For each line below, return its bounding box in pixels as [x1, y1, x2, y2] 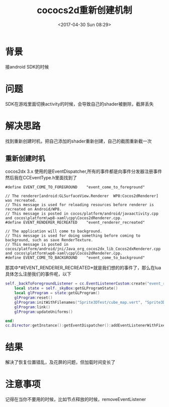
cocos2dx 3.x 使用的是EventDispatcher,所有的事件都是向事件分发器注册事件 [5, 168, 162, 174]
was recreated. [5, 198, 37, 203]
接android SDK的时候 [5, 63, 49, 70]
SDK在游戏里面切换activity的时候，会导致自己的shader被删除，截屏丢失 [5, 101, 154, 107]
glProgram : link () [14, 304, 51, 310]
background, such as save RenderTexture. [5, 238, 94, 243]
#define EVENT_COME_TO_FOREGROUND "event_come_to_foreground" [5, 185, 145, 190]
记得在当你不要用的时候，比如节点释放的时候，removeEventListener [5, 396, 146, 402]
